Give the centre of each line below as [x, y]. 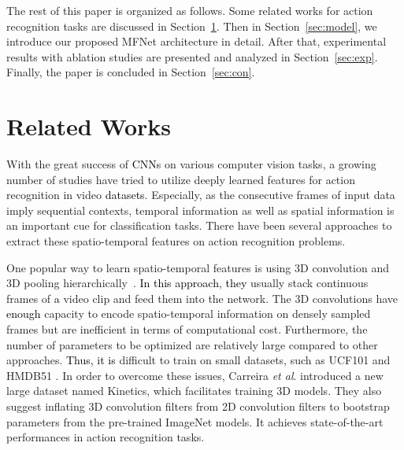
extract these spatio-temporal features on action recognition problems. [176, 241]
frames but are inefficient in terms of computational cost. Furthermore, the [187, 329]
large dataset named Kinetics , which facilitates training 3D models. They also [194, 391]
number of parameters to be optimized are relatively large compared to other [192, 344]
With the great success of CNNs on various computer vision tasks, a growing [191, 164]
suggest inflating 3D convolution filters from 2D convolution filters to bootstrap [198, 406]
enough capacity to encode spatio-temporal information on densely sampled [189, 314]
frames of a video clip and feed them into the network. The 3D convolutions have [202, 298]
